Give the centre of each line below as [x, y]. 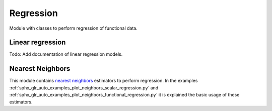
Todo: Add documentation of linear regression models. [66, 54]
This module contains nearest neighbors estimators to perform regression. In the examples [104, 81]
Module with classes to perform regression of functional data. [74, 28]
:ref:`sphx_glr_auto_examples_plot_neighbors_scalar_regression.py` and [84, 87]
